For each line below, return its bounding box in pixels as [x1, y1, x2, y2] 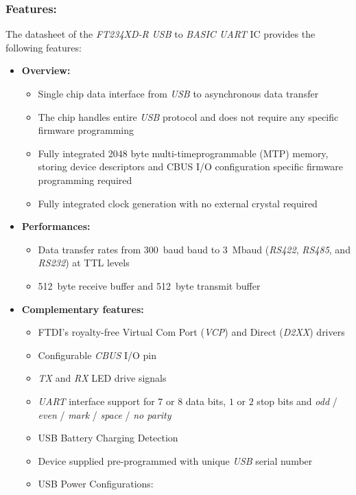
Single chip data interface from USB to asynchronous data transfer [38, 87, 319, 100]
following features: [5, 40, 82, 54]
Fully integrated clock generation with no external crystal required [38, 196, 318, 210]
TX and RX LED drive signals [38, 371, 167, 385]
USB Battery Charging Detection [38, 430, 178, 445]
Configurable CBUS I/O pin [38, 347, 156, 362]
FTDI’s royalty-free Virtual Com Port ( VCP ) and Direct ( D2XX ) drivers [38, 325, 345, 339]
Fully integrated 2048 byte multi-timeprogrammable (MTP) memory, [38, 146, 329, 160]
